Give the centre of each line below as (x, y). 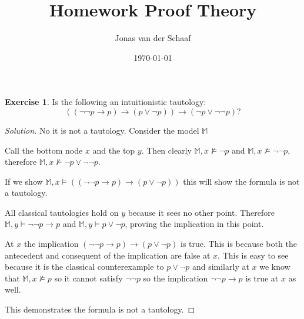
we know (275, 267)
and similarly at (221, 267)
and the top (114, 150)
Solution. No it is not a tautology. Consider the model (102, 130)
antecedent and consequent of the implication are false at (108, 255)
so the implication (176, 278)
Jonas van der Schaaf (153, 38)
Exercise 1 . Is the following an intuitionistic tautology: (106, 102)
